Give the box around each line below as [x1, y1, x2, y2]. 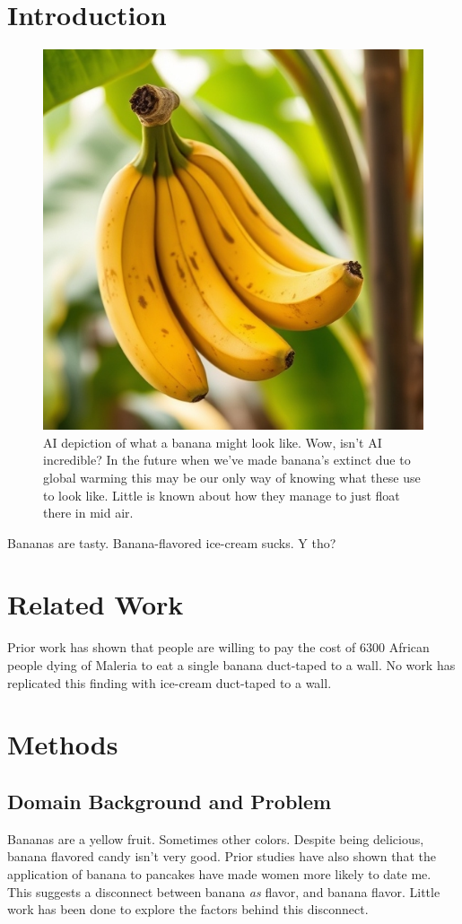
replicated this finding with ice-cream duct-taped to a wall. [7, 673, 332, 692]
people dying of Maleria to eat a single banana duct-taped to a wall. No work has [7, 656, 456, 674]
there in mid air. [43, 503, 134, 522]
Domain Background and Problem [7, 787, 332, 815]
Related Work [7, 586, 184, 623]
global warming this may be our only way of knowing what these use [43, 467, 421, 486]
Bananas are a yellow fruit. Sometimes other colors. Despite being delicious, [7, 829, 424, 848]
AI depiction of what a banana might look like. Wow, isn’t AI [43, 432, 382, 451]
